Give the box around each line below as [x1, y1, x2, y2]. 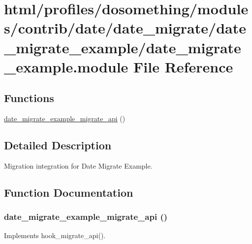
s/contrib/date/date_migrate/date [4, 18, 246, 38]
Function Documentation [4, 184, 133, 200]
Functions [4, 90, 54, 105]
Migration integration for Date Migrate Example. [4, 160, 153, 171]
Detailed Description [4, 138, 112, 153]
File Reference [133, 56, 233, 76]
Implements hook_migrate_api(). [4, 230, 106, 240]
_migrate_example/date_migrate [4, 37, 241, 57]
